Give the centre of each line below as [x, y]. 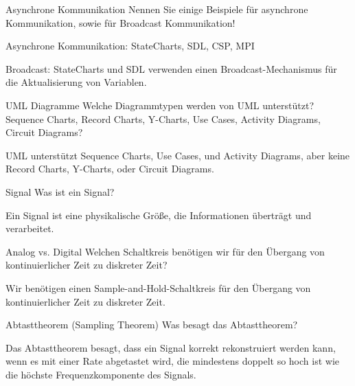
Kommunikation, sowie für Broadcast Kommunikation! [121, 22]
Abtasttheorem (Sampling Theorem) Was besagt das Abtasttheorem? [152, 325]
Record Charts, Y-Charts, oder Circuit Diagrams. [110, 169]
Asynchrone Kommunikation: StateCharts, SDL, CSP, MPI [130, 46]
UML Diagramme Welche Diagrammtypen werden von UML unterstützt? [160, 105]
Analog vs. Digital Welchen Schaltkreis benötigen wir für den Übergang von [165, 251]
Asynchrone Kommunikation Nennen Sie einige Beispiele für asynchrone [157, 9]
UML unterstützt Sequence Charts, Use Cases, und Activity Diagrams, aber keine [178, 155]
